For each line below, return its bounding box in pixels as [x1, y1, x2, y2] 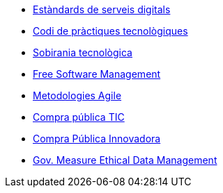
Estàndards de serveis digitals [33, 3, 171, 15]
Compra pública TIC [33, 111, 125, 123]
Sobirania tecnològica [33, 47, 132, 58]
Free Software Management [33, 68, 161, 80]
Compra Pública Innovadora [33, 133, 161, 144]
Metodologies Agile [33, 90, 122, 101]
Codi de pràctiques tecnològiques [33, 25, 188, 37]
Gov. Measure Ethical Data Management [33, 154, 217, 166]
